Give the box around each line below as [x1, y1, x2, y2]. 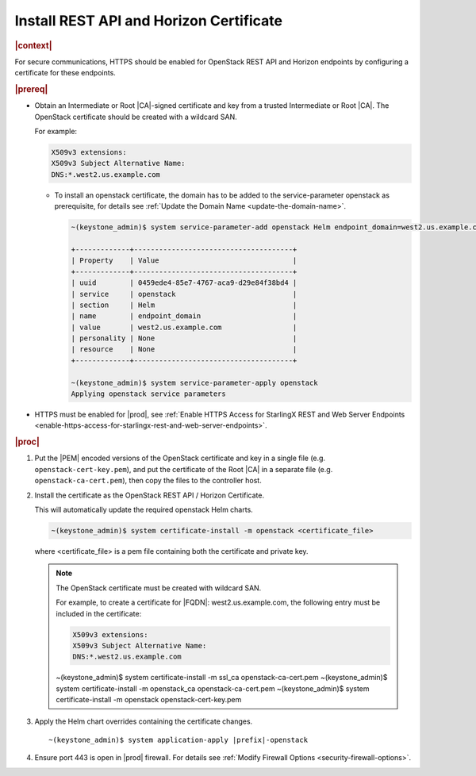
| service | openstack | [71, 290, 297, 298]
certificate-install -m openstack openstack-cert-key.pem [56, 695, 242, 705]
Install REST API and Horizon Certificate [14, 12, 283, 29]
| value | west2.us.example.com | [71, 322, 297, 332]
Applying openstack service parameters [71, 390, 226, 398]
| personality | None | [71, 334, 297, 343]
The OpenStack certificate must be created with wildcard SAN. [56, 583, 262, 593]
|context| [14, 40, 52, 51]
